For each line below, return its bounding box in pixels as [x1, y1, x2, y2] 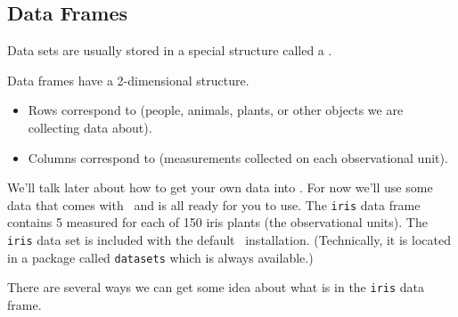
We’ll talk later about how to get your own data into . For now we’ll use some [7, 178, 433, 197]
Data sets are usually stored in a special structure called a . [7, 41, 332, 60]
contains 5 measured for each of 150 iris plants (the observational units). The [7, 213, 428, 232]
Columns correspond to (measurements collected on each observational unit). [28, 148, 448, 167]
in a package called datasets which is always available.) [7, 248, 314, 266]
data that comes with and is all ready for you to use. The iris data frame [7, 195, 421, 214]
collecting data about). [28, 118, 152, 136]
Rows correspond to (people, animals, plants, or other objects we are [28, 101, 404, 119]
